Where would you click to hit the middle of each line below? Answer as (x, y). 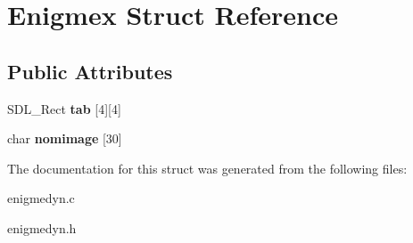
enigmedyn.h (42, 227)
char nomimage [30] (65, 138)
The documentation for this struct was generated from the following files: (207, 168)
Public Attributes (90, 71)
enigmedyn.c (41, 198)
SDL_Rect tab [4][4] (64, 108)
